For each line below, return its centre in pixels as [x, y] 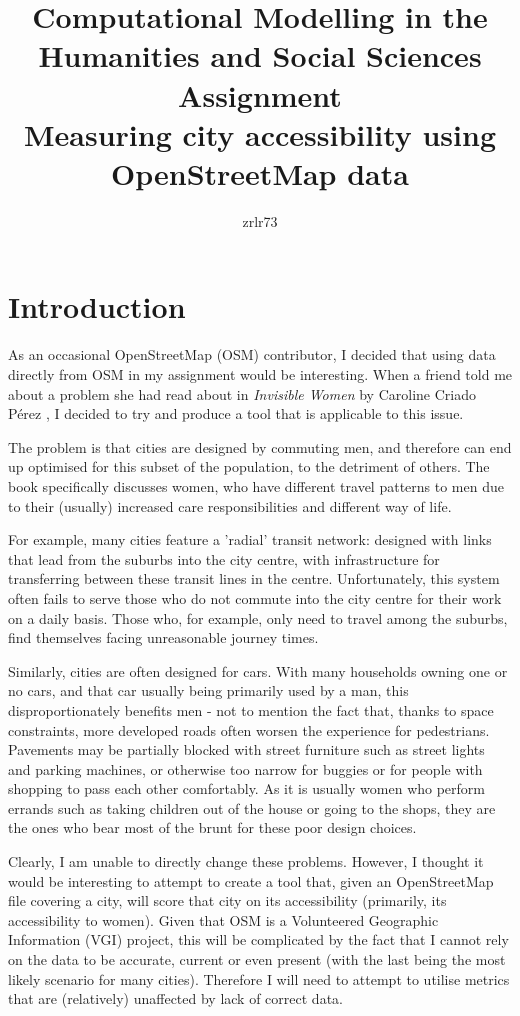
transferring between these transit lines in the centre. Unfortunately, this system [254, 578]
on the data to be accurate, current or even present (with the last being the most [257, 959]
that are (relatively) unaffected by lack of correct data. [175, 998]
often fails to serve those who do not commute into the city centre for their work [255, 597]
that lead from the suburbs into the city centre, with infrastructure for [224, 558]
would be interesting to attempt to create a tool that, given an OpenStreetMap [251, 880]
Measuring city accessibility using [260, 133]
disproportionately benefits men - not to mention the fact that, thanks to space [251, 709]
